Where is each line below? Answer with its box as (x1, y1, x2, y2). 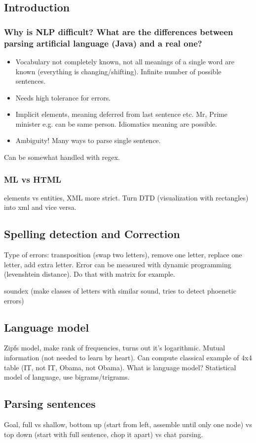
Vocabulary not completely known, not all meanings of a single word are (15, 56, 235, 66)
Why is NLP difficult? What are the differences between (4, 25, 233, 38)
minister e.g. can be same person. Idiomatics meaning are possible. (15, 118, 217, 129)
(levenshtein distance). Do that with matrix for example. (4, 269, 175, 279)
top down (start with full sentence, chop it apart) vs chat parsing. (4, 429, 203, 439)
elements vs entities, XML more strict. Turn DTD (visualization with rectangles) (4, 192, 249, 202)
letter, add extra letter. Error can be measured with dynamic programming (4, 259, 231, 269)
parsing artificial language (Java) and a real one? (4, 37, 202, 49)
